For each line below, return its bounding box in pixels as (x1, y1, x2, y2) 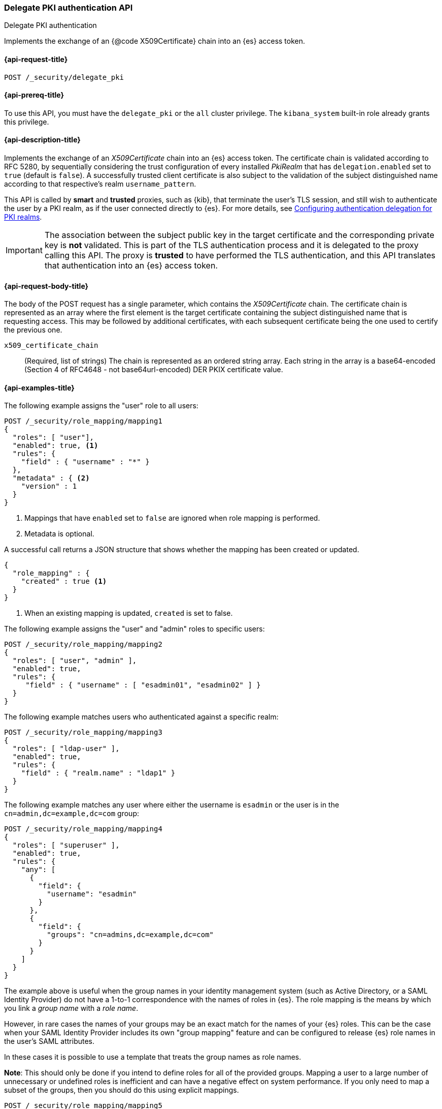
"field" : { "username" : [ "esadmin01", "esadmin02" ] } (25, 681, 261, 690)
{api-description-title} (4, 135, 81, 144)
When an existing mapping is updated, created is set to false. (24, 609, 233, 618)
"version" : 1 (21, 482, 77, 491)
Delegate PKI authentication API (4, 3, 133, 13)
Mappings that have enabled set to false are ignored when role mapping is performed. (24, 514, 320, 523)
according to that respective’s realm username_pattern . (4, 179, 196, 189)
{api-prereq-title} (4, 91, 64, 100)
